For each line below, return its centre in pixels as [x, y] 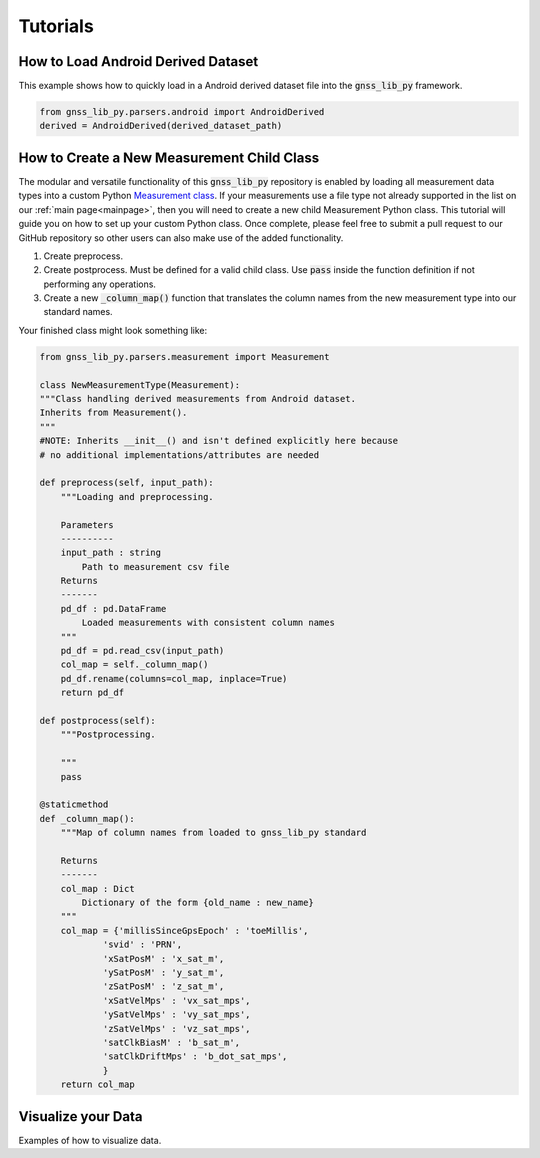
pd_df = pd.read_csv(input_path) [142, 651]
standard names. [78, 312]
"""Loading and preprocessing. [137, 496]
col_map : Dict [97, 888]
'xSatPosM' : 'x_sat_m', [163, 958]
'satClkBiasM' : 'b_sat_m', [171, 1042]
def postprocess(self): [98, 720]
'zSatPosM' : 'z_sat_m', [163, 986]
